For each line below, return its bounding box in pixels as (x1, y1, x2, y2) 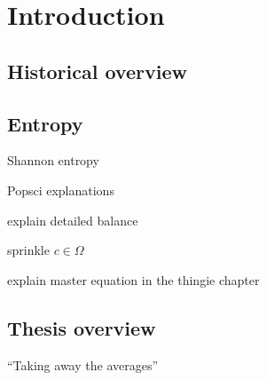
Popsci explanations (7, 180, 114, 199)
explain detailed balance (7, 210, 138, 229)
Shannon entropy (7, 151, 99, 170)
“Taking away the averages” (7, 355, 159, 374)
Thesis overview (7, 313, 156, 341)
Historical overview (7, 57, 187, 84)
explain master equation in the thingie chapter (7, 270, 260, 289)
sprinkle (7, 241, 50, 259)
